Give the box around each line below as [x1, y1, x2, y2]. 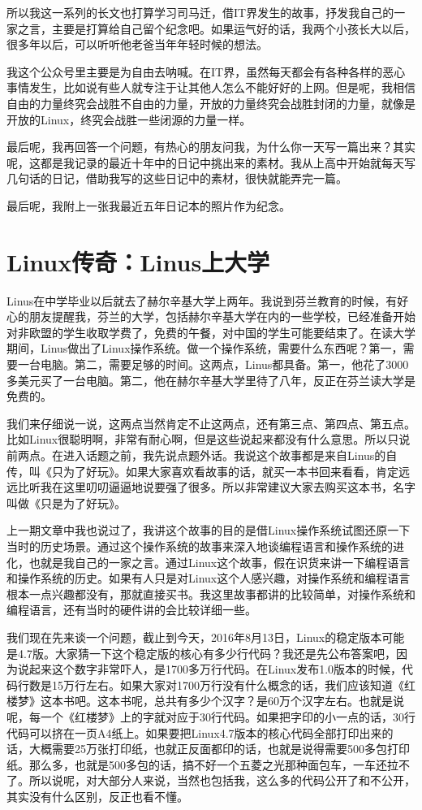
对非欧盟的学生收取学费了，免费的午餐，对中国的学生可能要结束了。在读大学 [6, 323, 416, 340]
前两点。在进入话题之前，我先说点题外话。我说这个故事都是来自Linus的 [6, 447, 386, 463]
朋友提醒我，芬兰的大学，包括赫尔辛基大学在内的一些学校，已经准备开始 [28, 308, 416, 325]
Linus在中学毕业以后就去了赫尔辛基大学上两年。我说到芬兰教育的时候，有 [6, 292, 398, 309]
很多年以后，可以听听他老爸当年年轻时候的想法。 [6, 36, 268, 53]
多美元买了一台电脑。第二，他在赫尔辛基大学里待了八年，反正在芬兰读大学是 [6, 371, 416, 388]
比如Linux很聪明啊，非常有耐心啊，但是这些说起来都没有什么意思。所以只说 [6, 431, 411, 448]
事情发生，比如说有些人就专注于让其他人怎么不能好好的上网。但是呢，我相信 [6, 79, 416, 96]
